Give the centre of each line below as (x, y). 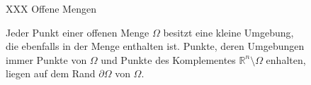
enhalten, (286, 59)
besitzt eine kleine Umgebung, (228, 32)
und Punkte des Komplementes (168, 59)
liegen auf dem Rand (51, 73)
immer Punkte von (46, 59)
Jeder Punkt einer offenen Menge (78, 32)
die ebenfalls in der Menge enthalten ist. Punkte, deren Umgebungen (155, 46)
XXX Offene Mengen (51, 8)
